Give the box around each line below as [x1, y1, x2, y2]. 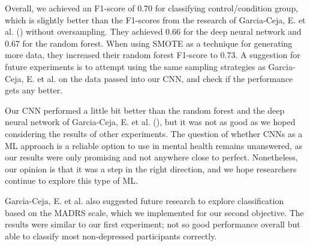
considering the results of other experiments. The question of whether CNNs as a [5, 127, 303, 139]
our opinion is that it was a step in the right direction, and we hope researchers [5, 162, 297, 175]
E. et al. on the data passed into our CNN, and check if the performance [26, 72, 293, 84]
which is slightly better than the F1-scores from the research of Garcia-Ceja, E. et [5, 13, 306, 26]
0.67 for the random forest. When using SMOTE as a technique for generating [5, 37, 293, 49]
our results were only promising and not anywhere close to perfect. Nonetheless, [5, 151, 298, 163]
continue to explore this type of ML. [5, 174, 138, 187]
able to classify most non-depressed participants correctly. [5, 229, 217, 242]
